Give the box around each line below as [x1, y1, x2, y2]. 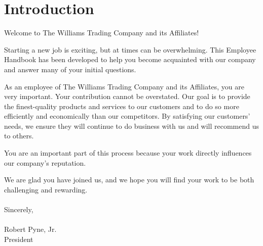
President [4, 233, 33, 244]
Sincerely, [4, 204, 33, 215]
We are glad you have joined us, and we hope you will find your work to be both [4, 174, 254, 185]
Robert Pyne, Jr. [4, 224, 57, 234]
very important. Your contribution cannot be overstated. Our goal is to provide [4, 91, 250, 102]
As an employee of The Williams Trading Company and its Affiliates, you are [4, 81, 245, 91]
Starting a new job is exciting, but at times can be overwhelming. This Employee [4, 44, 256, 55]
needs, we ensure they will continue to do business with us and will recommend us [4, 120, 259, 131]
